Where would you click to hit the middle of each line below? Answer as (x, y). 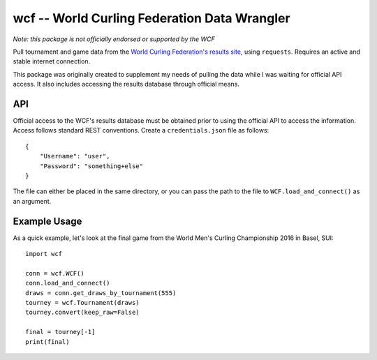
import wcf (44, 254)
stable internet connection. (52, 61)
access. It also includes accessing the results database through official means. (126, 84)
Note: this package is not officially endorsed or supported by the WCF (114, 39)
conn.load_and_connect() (68, 283)
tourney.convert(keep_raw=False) (82, 313)
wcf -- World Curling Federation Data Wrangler (151, 18)
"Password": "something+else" (91, 166)
